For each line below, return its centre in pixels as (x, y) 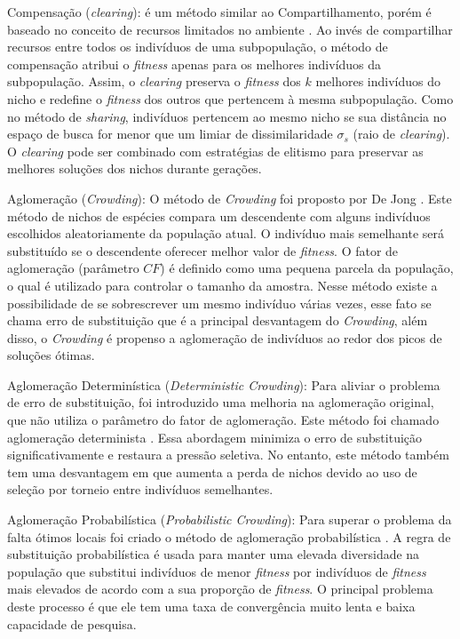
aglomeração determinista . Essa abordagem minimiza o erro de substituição (215, 437)
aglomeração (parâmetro (73, 268)
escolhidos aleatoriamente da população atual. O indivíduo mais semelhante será (226, 233)
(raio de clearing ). (401, 134)
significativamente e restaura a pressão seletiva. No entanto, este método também (228, 455)
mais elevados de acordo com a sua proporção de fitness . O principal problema (220, 589)
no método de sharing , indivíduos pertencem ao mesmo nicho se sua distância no (227, 116)
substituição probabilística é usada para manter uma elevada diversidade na (214, 554)
